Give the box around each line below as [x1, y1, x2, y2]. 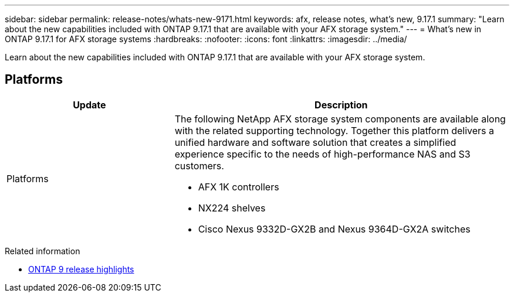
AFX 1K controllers [198, 180, 279, 193]
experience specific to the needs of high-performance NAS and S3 [174, 148, 471, 160]
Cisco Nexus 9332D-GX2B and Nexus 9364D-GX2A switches [198, 223, 471, 235]
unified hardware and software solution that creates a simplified [174, 136, 456, 148]
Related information [5, 245, 80, 256]
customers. [174, 159, 224, 172]
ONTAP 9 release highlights [28, 264, 134, 274]
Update [73, 98, 106, 111]
